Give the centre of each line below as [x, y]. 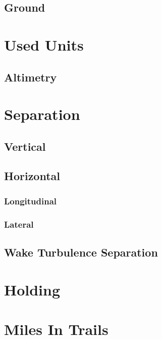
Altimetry [31, 77]
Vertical [25, 146]
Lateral [19, 224]
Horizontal [32, 176]
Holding [32, 289]
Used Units [44, 44]
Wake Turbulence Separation [81, 252]
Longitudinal [31, 201]
